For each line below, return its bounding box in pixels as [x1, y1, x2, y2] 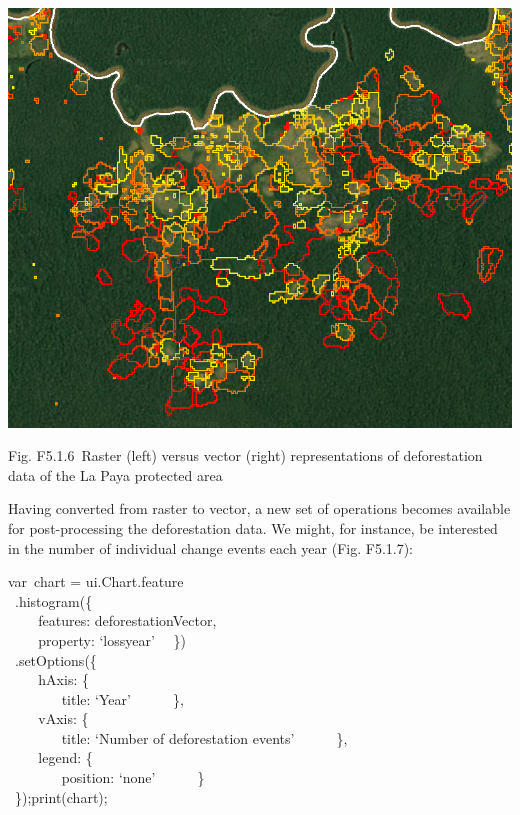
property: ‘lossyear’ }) [38, 629, 186, 650]
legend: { [38, 747, 93, 768]
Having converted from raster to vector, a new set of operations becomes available [8, 498, 511, 519]
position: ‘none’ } [61, 767, 205, 788]
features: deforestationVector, [38, 610, 217, 631]
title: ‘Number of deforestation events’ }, [61, 727, 348, 748]
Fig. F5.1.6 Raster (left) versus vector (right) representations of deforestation [8, 445, 483, 466]
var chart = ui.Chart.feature [8, 571, 184, 592]
